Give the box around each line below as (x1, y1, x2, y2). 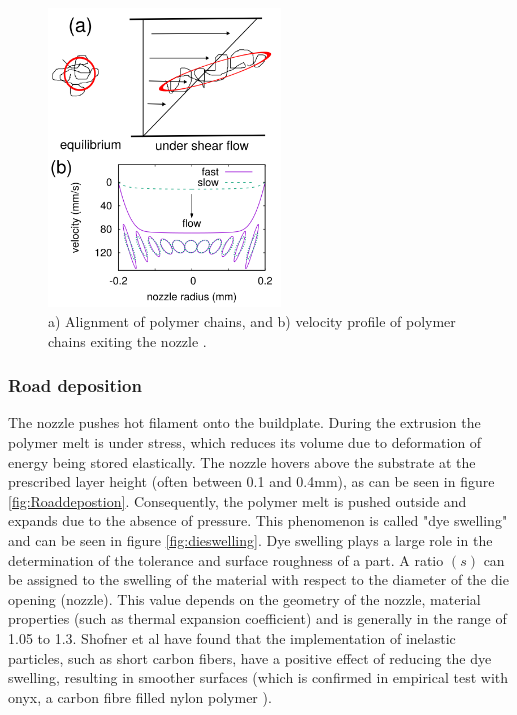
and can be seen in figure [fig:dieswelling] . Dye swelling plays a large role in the (8, 529, 493, 550)
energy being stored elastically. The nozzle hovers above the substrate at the (8, 451, 476, 472)
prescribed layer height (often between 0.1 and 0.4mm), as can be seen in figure (8, 471, 495, 492)
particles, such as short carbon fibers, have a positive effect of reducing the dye (8, 647, 492, 668)
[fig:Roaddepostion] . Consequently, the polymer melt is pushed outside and (8, 490, 467, 511)
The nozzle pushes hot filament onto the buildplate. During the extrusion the (8, 412, 481, 433)
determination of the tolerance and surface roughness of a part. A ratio (8, 549, 444, 570)
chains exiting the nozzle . (48, 330, 207, 351)
